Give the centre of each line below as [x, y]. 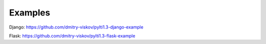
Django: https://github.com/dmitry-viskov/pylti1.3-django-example [76, 27]
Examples [30, 13]
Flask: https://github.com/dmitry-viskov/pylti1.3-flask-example [72, 36]
